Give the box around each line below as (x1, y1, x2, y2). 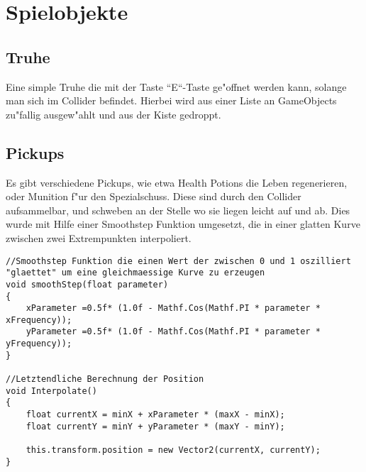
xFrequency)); (6, 314, 72, 325)
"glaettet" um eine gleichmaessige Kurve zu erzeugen (6, 268, 265, 278)
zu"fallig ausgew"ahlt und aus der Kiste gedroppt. (6, 106, 221, 121)
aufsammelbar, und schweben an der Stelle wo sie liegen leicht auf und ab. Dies (6, 202, 350, 217)
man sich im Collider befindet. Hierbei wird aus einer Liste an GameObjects (6, 93, 337, 108)
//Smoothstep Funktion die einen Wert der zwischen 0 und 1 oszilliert (6, 256, 351, 266)
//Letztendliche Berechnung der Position (6, 374, 204, 385)
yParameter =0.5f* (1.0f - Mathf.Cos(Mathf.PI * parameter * (26, 326, 321, 337)
